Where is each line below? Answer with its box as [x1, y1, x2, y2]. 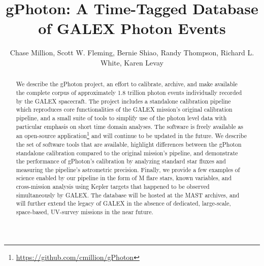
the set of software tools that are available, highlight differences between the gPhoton [16, 140, 242, 148]
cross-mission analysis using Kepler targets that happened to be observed [16, 182, 210, 191]
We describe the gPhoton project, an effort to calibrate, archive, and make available [16, 80, 238, 88]
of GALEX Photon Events [38, 18, 226, 39]
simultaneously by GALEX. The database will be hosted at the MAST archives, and [16, 190, 240, 199]
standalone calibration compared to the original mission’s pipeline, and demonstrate [16, 148, 238, 157]
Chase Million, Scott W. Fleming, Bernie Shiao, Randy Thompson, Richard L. [10, 47, 254, 58]
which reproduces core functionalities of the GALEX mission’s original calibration [16, 105, 233, 114]
